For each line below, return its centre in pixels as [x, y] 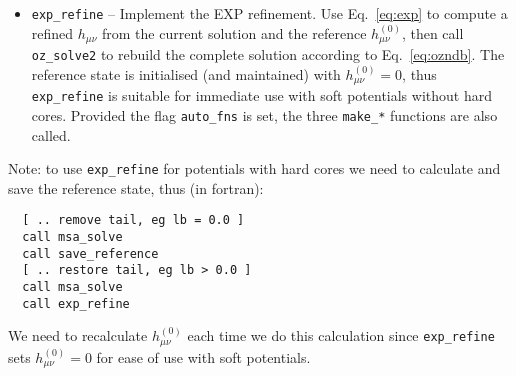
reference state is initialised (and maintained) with [186, 73]
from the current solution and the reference [234, 32]
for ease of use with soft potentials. [203, 356]
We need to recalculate [78, 335]
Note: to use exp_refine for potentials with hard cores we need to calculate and [254, 168]
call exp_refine [76, 303]
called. [51, 134]
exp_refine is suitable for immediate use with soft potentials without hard [261, 95]
